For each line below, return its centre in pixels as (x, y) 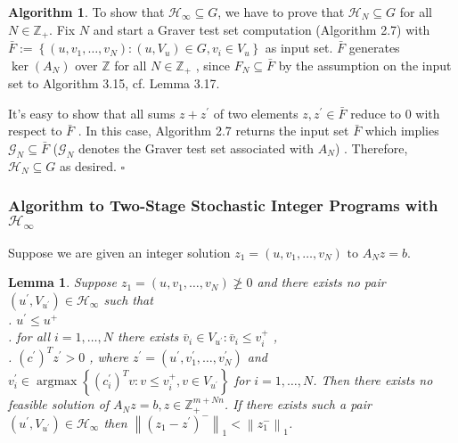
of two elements (256, 113)
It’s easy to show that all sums (92, 113)
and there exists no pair (321, 282)
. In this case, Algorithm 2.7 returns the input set (213, 131)
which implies (402, 131)
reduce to (376, 113)
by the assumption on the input (365, 65)
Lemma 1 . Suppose (63, 282)
